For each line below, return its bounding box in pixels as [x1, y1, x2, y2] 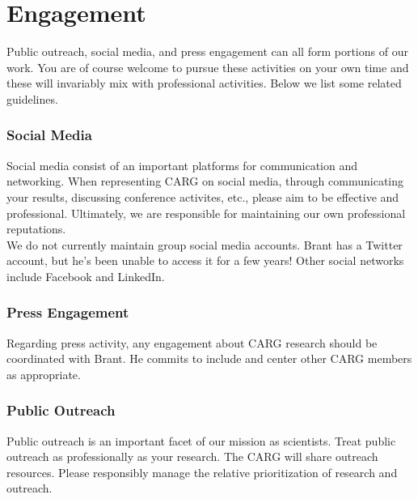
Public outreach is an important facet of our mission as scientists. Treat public [6, 432, 396, 449]
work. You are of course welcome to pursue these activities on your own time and [6, 58, 409, 75]
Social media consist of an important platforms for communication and [6, 156, 357, 173]
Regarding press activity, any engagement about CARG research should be [6, 334, 378, 351]
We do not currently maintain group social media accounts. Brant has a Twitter [6, 236, 403, 253]
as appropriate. [6, 365, 81, 382]
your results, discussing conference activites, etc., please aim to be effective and [6, 188, 399, 205]
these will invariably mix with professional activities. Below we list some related [6, 75, 402, 92]
